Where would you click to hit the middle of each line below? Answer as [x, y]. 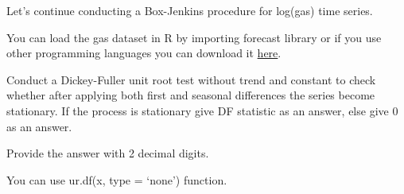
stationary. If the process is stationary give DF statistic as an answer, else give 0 [202, 110]
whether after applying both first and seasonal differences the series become [191, 95]
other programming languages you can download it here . [144, 53]
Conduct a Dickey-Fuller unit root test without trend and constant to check [191, 79]
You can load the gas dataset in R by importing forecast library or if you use [194, 37]
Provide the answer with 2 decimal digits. [108, 153]
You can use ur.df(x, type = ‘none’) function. [117, 179]
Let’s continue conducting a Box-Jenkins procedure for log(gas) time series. [190, 10]
